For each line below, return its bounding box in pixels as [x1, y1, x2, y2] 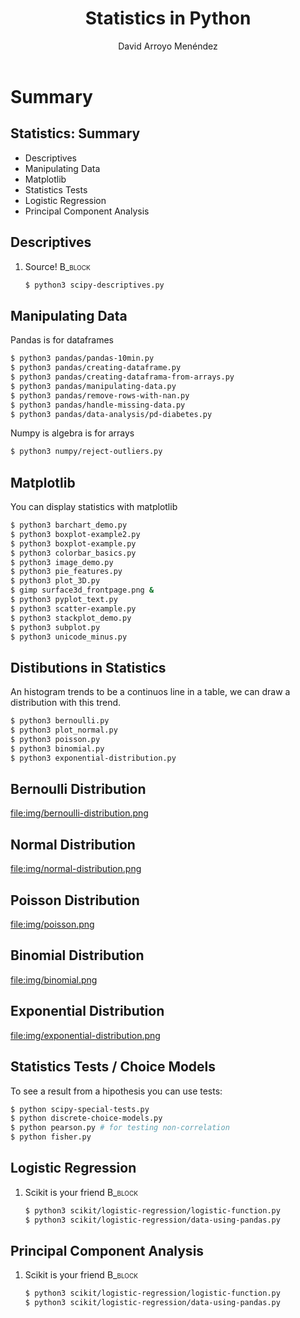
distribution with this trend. [10, 697, 122, 709]
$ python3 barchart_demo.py [10, 520, 128, 531]
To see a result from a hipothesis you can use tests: [10, 1085, 223, 1097]
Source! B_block [24, 260, 91, 272]
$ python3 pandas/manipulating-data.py [10, 381, 177, 391]
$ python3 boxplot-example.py [10, 538, 137, 549]
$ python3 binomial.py [10, 743, 105, 754]
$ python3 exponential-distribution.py [10, 753, 177, 763]
